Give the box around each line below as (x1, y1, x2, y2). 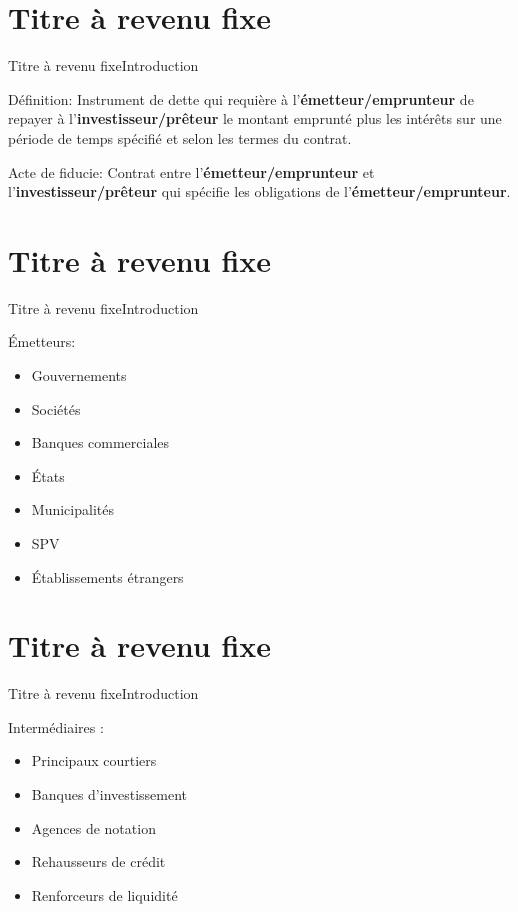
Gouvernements (31, 365, 127, 385)
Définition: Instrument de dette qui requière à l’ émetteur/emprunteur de (8, 88, 474, 109)
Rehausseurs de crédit (31, 851, 166, 872)
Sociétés (31, 398, 81, 419)
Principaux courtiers (31, 750, 157, 771)
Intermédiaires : (8, 716, 104, 737)
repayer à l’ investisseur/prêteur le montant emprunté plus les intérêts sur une (8, 108, 502, 129)
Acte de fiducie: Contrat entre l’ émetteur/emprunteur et (8, 161, 375, 182)
